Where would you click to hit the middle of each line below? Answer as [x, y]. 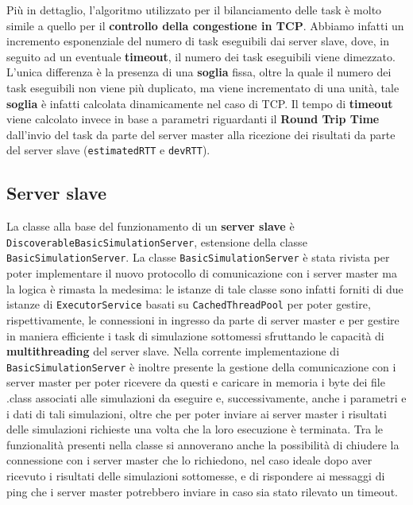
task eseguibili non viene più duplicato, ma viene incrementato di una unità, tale [203, 87]
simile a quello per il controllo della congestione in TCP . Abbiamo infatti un [205, 25]
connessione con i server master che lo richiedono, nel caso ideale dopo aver [189, 460]
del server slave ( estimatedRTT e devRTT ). [108, 150]
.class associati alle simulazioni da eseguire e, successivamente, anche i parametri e [206, 397]
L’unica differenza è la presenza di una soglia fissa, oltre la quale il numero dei [199, 72]
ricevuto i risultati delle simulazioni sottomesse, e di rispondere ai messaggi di [196, 475]
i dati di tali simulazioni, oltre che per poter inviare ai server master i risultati [197, 413]
